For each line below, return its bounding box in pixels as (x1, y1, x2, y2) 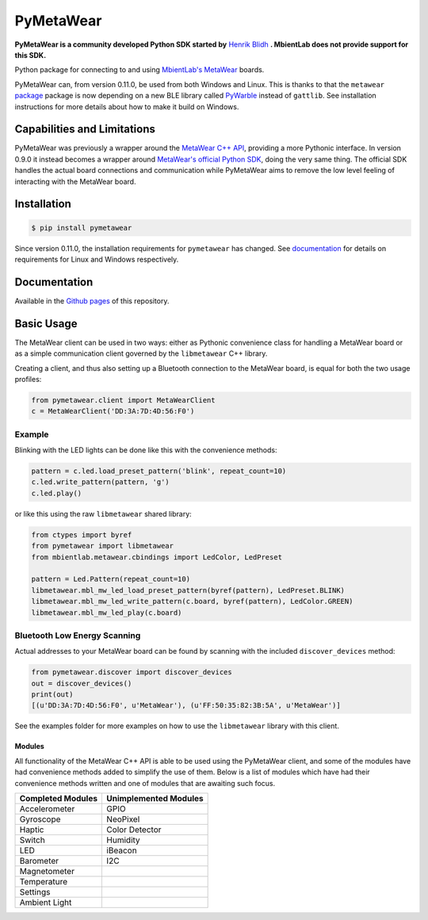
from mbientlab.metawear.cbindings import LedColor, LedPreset (31, 552, 283, 562)
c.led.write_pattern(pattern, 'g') (31, 478, 170, 487)
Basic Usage (14, 317, 78, 330)
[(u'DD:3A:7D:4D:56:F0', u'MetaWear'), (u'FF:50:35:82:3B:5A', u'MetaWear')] (31, 701, 341, 710)
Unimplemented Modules (106, 792, 204, 804)
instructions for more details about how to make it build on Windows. (14, 101, 239, 111)
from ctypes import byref (31, 530, 132, 539)
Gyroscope (19, 813, 61, 824)
